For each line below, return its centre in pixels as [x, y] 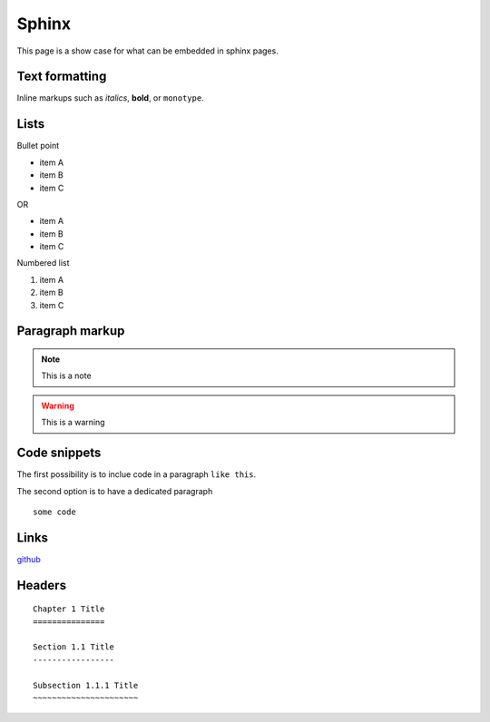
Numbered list [43, 263]
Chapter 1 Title [69, 609]
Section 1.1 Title [74, 647]
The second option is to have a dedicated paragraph [115, 491]
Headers [42, 585]
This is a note [66, 376]
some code [54, 512]
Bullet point [38, 146]
